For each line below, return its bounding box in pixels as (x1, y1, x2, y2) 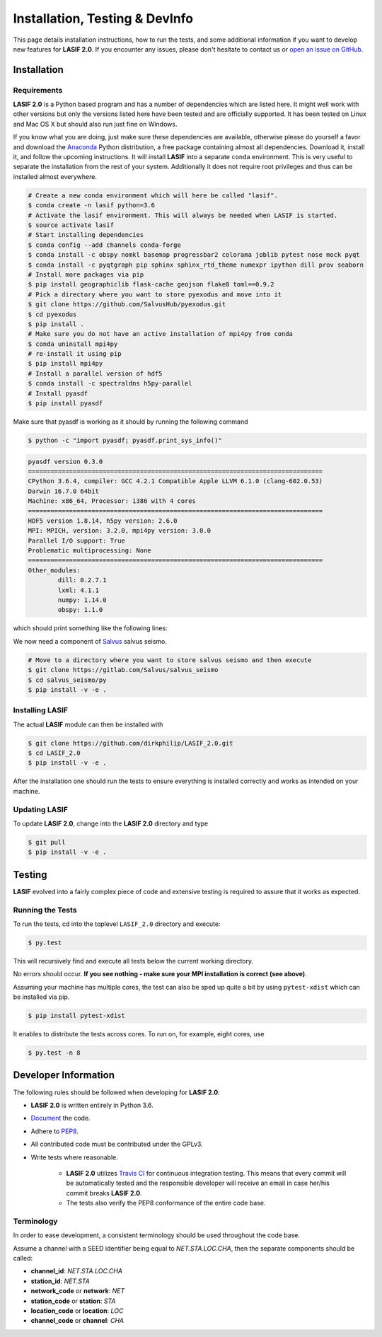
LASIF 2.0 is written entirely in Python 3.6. (30, 1101, 154, 1109)
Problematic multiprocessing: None (28, 547, 151, 555)
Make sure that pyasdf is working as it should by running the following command (13, 417, 248, 426)
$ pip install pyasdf (28, 400, 103, 407)
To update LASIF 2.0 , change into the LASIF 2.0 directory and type (13, 819, 209, 828)
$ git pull (28, 838, 66, 846)
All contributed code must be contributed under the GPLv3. (30, 1140, 203, 1149)
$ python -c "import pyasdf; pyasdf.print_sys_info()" (28, 436, 222, 444)
